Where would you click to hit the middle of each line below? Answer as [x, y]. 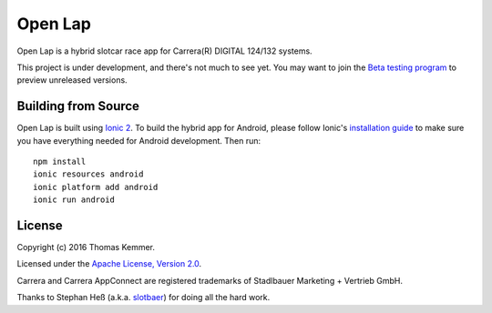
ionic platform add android [96, 187]
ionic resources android [88, 174]
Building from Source [78, 106]
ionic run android [74, 200]
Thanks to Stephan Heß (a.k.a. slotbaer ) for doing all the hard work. [143, 298]
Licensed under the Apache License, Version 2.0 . [109, 264]
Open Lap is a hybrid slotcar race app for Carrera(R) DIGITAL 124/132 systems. [165, 51]
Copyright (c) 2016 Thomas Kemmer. [86, 247]
